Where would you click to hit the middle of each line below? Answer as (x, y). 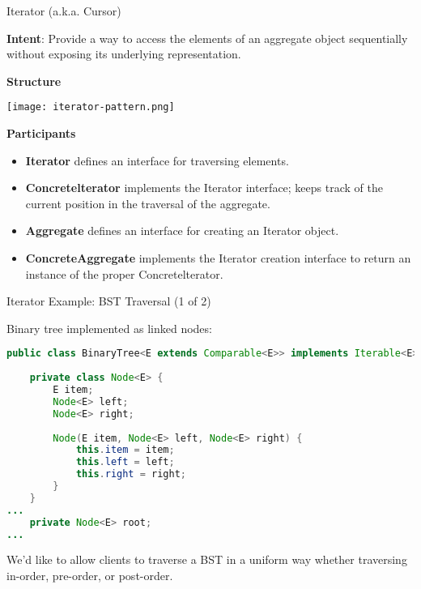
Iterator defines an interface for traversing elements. (157, 160)
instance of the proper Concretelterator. (124, 273)
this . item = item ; (125, 450)
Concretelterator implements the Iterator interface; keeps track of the (204, 188)
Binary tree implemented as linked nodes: (109, 328)
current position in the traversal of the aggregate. (148, 203)
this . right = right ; (131, 474)
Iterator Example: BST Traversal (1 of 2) (109, 301)
